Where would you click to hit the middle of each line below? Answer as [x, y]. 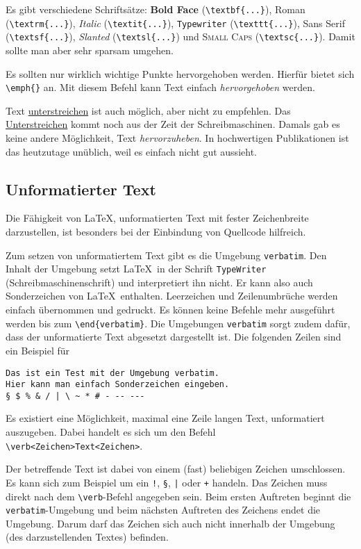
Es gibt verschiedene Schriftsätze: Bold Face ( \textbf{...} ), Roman [156, 9]
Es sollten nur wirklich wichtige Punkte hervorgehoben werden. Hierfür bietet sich [180, 73]
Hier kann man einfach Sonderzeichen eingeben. [118, 385]
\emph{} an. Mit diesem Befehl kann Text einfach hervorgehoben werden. [160, 87]
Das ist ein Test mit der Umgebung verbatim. [112, 373]
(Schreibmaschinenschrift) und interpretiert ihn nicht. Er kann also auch [159, 282]
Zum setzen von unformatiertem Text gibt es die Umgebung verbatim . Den [166, 255]
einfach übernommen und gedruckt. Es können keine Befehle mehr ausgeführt [170, 310]
